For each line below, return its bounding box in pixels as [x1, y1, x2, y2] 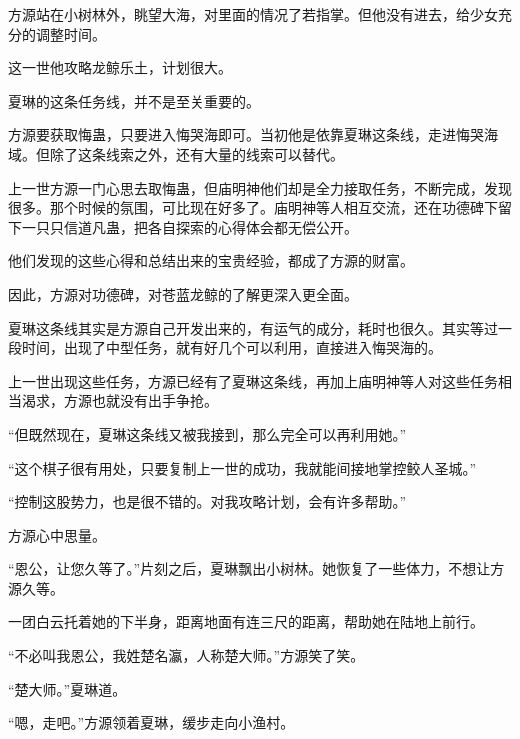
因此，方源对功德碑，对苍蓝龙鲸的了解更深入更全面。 [8, 283, 358, 304]
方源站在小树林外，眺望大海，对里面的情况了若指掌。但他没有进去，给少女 [8, 4, 498, 24]
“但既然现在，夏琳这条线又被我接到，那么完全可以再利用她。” [8, 423, 407, 444]
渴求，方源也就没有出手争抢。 [21, 390, 218, 411]
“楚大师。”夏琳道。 [8, 678, 127, 699]
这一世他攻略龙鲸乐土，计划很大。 [8, 57, 232, 78]
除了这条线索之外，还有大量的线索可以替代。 [49, 143, 344, 164]
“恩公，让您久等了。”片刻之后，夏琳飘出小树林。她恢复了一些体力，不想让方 [8, 558, 505, 579]
